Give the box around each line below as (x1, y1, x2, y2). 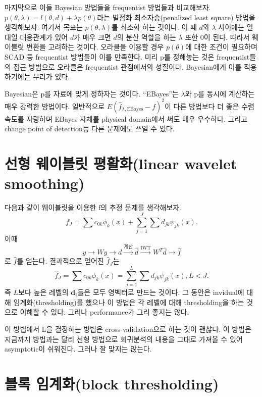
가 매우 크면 (74, 31, 111, 42)
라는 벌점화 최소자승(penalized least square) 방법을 (97, 12, 255, 22)
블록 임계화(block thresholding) (5, 373, 219, 393)
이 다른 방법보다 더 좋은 (165, 101, 239, 111)
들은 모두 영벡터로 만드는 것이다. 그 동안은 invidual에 (77, 287, 244, 297)
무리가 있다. (33, 71, 70, 82)
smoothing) (5, 173, 85, 193)
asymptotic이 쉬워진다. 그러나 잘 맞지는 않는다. (5, 343, 152, 354)
